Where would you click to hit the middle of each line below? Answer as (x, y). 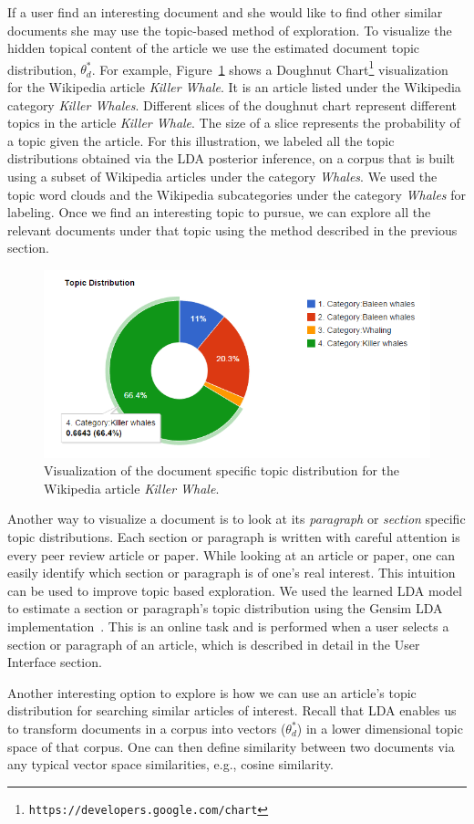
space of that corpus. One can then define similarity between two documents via (231, 746)
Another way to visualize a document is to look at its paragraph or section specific (237, 519)
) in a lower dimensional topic (380, 729)
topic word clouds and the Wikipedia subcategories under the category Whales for (237, 194)
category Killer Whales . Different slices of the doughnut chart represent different (232, 104)
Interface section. (55, 662)
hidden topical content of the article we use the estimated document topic (214, 48)
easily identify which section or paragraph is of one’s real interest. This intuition (232, 573)
